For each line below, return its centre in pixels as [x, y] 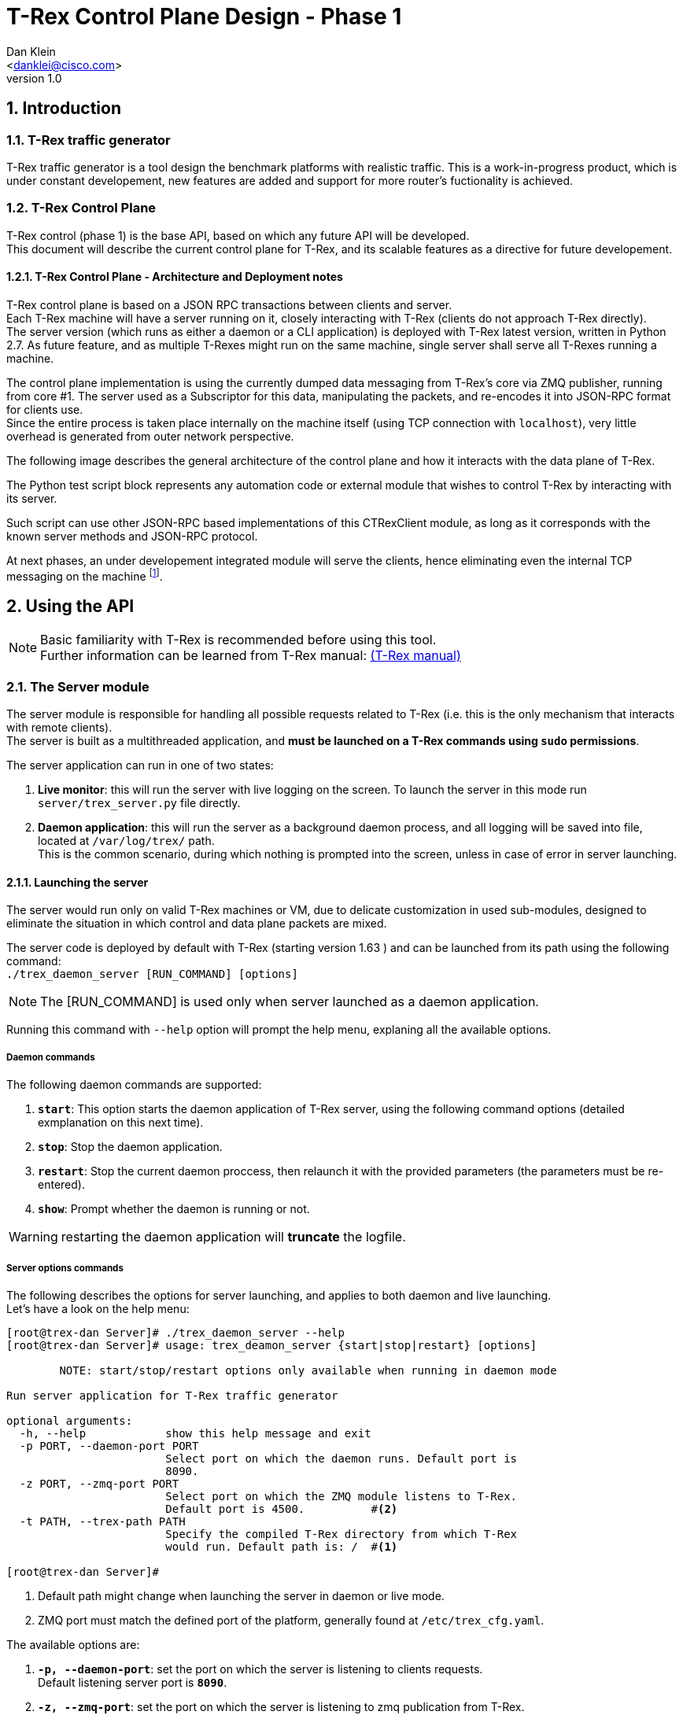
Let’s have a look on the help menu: [98, 1308]
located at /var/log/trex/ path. [126, 841]
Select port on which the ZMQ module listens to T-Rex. [341, 1496]
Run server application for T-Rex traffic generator [172, 1395]
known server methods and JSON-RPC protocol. [132, 536]
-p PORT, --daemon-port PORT [109, 1446]
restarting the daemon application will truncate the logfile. [233, 1237]
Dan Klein [31, 51]
